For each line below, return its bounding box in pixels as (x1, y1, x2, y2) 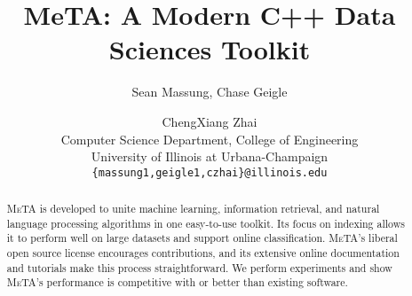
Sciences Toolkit (108, 31, 311, 67)
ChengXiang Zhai (162, 112, 257, 130)
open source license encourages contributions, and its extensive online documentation (6, 245, 400, 261)
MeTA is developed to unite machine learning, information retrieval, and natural (6, 201, 380, 216)
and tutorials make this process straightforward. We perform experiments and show (6, 260, 392, 275)
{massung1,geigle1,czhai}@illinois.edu (91, 166, 328, 179)
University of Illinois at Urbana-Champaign (91, 147, 329, 166)
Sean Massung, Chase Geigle (131, 82, 288, 101)
